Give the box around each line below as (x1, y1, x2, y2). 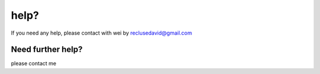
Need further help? (11, 45, 83, 55)
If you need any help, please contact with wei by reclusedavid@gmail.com (11, 29, 193, 36)
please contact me (11, 60, 56, 67)
